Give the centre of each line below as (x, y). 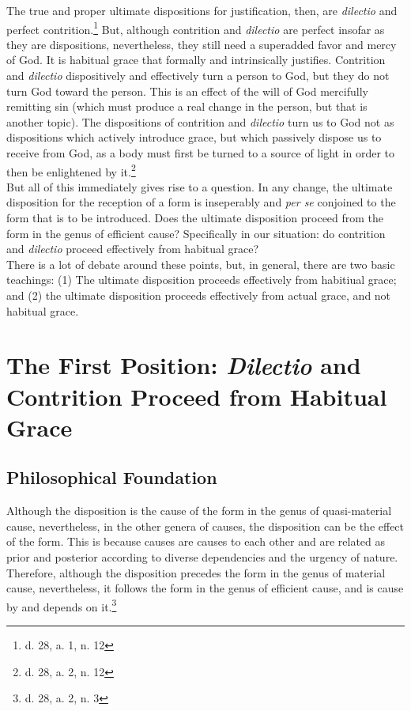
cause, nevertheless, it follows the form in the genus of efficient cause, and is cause (205, 588)
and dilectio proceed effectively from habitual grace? (133, 249)
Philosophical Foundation (112, 477)
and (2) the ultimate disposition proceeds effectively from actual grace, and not (199, 295)
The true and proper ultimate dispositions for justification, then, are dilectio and (202, 10)
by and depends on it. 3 (62, 605)
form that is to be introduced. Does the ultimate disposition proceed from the (195, 218)
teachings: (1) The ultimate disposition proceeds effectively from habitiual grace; (202, 280)
